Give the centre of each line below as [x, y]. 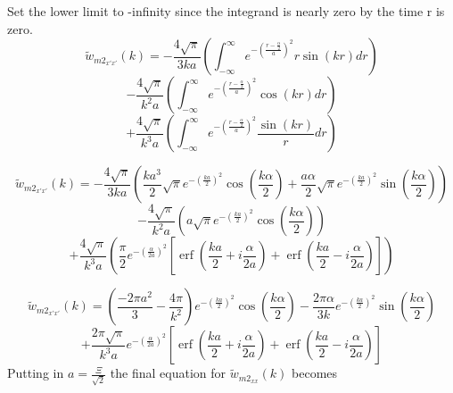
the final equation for [168, 373]
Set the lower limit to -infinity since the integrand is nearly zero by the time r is [226, 11]
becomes [315, 373]
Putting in [36, 373]
